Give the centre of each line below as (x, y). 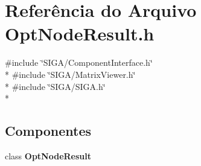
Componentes (48, 131)
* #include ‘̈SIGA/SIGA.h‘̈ (55, 86)
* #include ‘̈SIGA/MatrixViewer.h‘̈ (70, 74)
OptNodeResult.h (80, 34)
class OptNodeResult (48, 155)
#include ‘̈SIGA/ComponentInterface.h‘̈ (79, 62)
